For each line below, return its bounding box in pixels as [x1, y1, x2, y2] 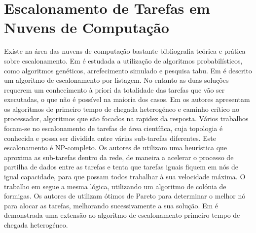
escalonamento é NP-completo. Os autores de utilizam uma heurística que [4, 142, 227, 153]
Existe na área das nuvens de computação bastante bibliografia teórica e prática [4, 46, 246, 56]
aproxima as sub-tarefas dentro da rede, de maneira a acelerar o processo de [4, 152, 234, 162]
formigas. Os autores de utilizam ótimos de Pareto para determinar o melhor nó [4, 191, 246, 201]
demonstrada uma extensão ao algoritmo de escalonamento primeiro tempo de [4, 210, 240, 220]
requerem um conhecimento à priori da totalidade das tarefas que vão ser [4, 84, 225, 95]
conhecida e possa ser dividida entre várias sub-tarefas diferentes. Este [4, 133, 216, 143]
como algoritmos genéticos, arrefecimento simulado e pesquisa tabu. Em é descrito [4, 65, 252, 75]
